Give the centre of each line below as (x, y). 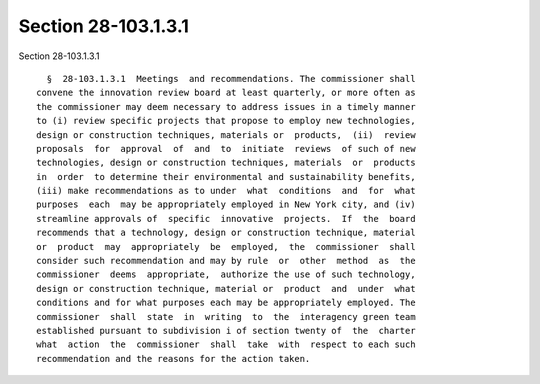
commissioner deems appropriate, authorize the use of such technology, (226, 274)
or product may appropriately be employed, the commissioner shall (226, 246)
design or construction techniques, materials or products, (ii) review (226, 134)
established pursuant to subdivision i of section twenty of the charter (226, 330)
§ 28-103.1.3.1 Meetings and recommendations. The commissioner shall (231, 78)
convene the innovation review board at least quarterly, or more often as (226, 93)
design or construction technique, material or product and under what (226, 288)
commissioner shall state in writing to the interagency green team (226, 316)
